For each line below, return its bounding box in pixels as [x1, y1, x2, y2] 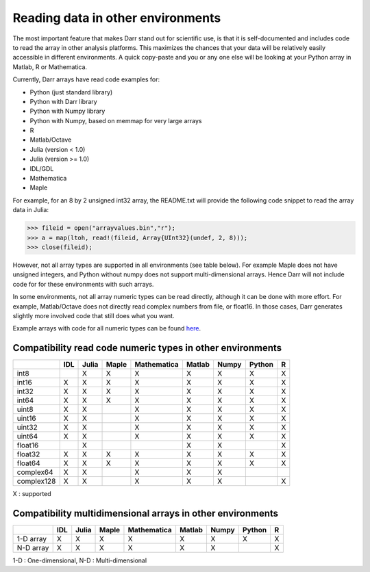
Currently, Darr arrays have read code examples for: [12, 75, 160, 83]
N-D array [16, 543, 49, 553]
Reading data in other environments [12, 10, 221, 25]
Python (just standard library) [29, 88, 113, 96]
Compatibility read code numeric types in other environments [12, 342, 282, 354]
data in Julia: [12, 206, 49, 214]
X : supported [12, 490, 51, 498]
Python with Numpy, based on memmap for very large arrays [29, 116, 202, 125]
